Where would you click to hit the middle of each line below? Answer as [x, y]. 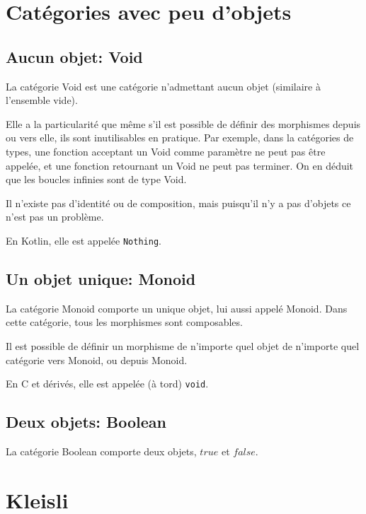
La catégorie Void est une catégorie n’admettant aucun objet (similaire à [163, 86]
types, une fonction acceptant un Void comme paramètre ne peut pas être [166, 151]
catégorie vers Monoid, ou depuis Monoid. [97, 360]
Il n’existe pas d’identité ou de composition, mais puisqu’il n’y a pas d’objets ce [178, 203]
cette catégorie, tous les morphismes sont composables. [124, 322]
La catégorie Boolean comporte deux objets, [101, 451]
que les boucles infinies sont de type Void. [96, 179]
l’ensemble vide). [42, 100]
